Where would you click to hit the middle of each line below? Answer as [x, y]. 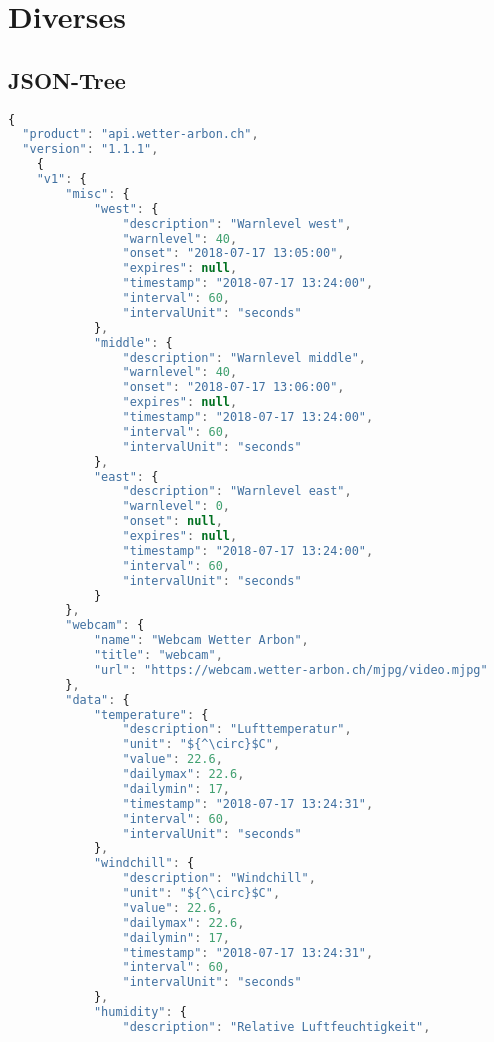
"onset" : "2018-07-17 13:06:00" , [233, 387]
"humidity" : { [140, 1012]
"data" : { [97, 699]
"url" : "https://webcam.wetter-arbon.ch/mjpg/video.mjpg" [290, 669]
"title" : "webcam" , [158, 655]
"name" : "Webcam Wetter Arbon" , [201, 640]
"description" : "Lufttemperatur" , [237, 729]
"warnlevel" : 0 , [176, 506]
